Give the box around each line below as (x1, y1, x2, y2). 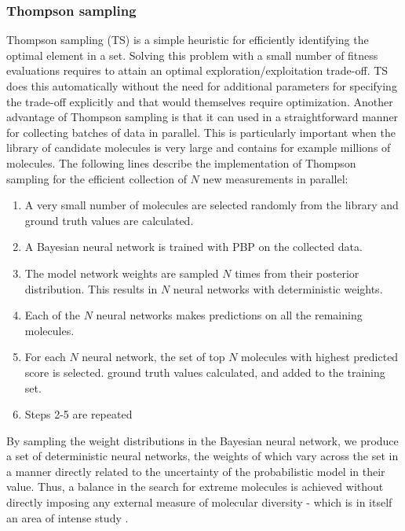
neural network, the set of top (82, 348, 225, 365)
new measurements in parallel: (202, 170, 348, 186)
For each (24, 348, 66, 365)
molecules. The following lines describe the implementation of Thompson (6, 154, 356, 171)
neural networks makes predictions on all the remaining (96, 307, 363, 323)
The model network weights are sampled (24, 264, 219, 281)
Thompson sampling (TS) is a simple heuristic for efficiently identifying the (6, 31, 369, 48)
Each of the (24, 307, 80, 323)
